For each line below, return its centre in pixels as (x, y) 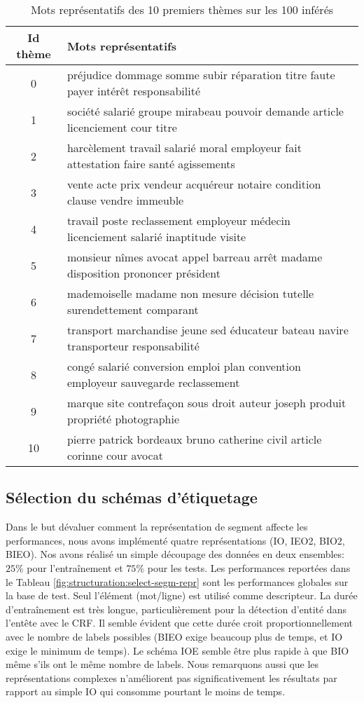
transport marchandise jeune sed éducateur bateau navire (208, 330)
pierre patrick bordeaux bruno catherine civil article (194, 439)
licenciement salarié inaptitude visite (156, 237)
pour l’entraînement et (75, 567)
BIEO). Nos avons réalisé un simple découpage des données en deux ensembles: (175, 554)
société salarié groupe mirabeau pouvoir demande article (205, 111)
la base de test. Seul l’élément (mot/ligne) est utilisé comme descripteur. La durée (182, 595)
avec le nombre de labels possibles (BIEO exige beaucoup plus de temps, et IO (174, 636)
